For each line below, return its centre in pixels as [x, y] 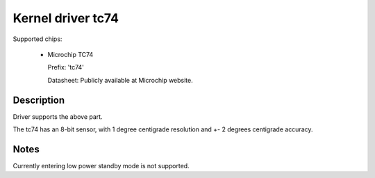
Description [39, 100]
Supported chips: [37, 39]
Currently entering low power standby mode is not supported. [101, 165]
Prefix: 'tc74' [66, 67]
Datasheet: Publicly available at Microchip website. [120, 80]
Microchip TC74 [70, 54]
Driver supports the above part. [58, 116]
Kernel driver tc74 [66, 18]
